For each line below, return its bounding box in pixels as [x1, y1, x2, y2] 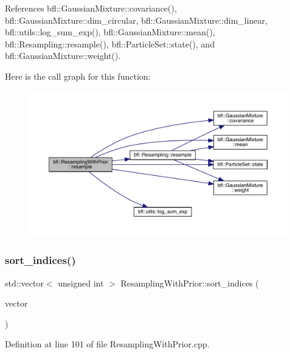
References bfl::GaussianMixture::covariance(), [5, 2, 177, 14]
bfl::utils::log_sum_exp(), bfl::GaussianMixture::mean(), [5, 26, 215, 38]
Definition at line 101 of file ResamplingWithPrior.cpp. [5, 338, 210, 350]
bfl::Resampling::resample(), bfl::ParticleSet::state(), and [5, 37, 215, 50]
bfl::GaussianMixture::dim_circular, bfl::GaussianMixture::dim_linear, [5, 13, 268, 26]
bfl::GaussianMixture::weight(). [5, 49, 121, 62]
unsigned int [58, 276, 104, 289]
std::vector [5, 276, 44, 289]
